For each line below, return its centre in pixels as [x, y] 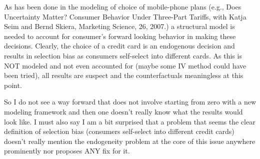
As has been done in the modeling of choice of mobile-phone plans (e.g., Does [123, 6]
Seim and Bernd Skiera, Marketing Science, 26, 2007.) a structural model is [119, 26]
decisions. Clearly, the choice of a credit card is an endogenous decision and [119, 46]
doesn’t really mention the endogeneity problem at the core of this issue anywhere [130, 141]
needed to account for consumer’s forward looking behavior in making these [120, 36]
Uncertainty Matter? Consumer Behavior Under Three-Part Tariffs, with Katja [125, 16]
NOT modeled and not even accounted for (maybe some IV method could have [125, 65]
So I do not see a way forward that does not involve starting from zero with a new [130, 102]
